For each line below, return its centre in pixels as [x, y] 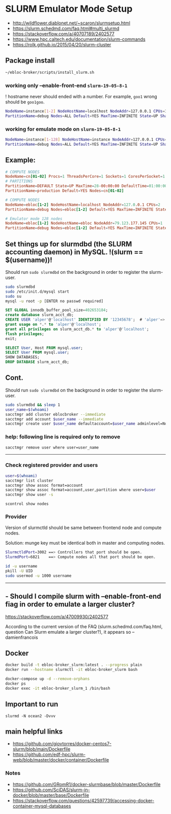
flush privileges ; [25, 334]
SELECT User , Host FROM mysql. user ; [44, 348]
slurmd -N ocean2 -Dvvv [31, 716]
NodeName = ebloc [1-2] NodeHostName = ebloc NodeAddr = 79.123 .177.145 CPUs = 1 [84, 223]
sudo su [13, 296]
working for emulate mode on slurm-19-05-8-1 [63, 129]
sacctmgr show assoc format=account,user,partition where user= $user [81, 490]
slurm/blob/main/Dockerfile [41, 749]
